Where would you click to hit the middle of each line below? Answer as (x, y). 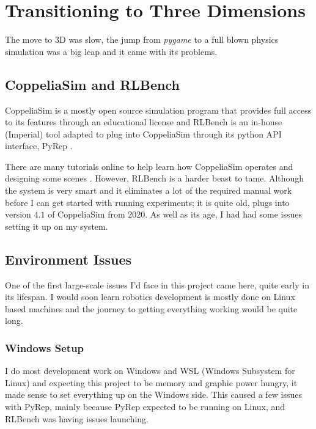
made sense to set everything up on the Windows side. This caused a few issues (154, 394)
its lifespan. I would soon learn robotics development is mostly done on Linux (150, 297)
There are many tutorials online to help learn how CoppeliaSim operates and (149, 166)
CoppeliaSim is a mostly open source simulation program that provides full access (158, 110)
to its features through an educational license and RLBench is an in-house (144, 122)
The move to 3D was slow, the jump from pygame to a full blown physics (142, 39)
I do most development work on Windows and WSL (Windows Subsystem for (150, 371)
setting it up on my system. (57, 226)
